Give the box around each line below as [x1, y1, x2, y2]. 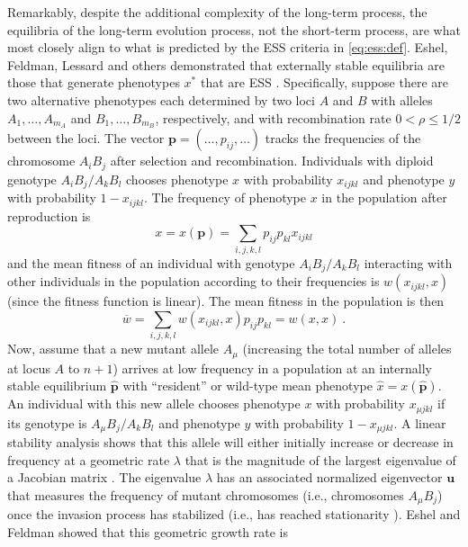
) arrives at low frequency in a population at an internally [112, 358, 432, 377]
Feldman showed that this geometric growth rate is [7, 522, 289, 541]
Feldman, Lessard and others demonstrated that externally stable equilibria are [7, 55, 445, 74]
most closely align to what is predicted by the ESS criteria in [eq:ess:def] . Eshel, [7, 38, 448, 57]
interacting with [364, 253, 453, 272]
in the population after [321, 188, 447, 207]
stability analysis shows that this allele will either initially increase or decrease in [7, 433, 454, 452]
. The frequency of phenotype [143, 188, 307, 207]
